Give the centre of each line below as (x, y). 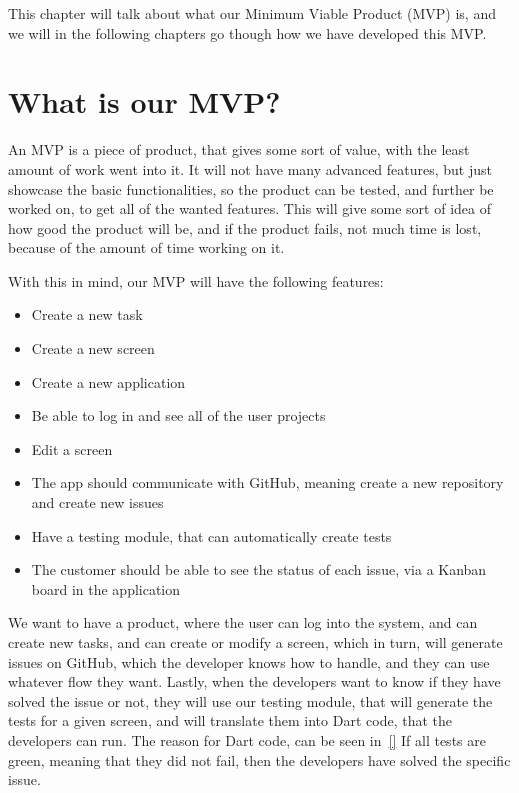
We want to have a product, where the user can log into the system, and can (243, 622)
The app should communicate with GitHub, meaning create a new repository (267, 482)
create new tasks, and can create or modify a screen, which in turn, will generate (255, 642)
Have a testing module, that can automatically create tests (211, 535)
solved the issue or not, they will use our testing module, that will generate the (250, 700)
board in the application (106, 588)
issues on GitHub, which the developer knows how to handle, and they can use (249, 661)
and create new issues (97, 502)
